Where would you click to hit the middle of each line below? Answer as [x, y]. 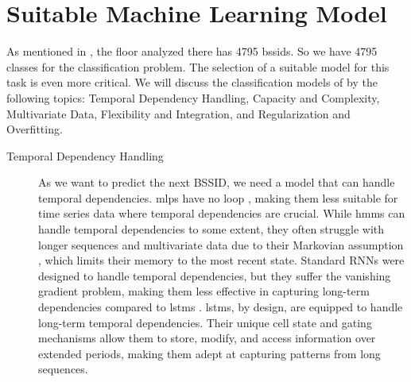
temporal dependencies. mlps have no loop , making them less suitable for [218, 197]
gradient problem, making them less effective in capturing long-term [204, 291]
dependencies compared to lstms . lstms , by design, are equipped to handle [221, 307]
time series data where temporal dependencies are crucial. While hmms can [222, 213]
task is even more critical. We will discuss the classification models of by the [192, 82]
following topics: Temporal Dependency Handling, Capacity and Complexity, [193, 97]
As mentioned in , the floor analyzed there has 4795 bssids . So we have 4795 [192, 51]
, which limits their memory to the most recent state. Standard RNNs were [221, 260]
